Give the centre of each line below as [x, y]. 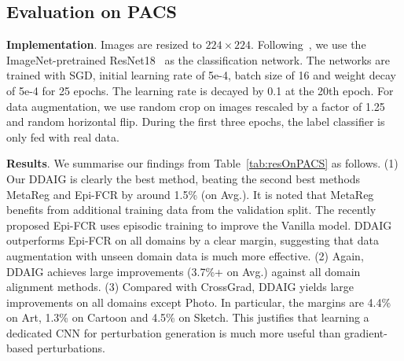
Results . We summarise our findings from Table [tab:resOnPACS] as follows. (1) [202, 163]
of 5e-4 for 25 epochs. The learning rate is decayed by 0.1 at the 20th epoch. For [200, 90]
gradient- [366, 332]
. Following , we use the [309, 44]
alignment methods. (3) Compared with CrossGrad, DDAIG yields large [180, 287]
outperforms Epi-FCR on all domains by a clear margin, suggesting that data [193, 240]
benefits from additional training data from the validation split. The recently [191, 210]
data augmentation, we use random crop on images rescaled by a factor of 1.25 [196, 106]
